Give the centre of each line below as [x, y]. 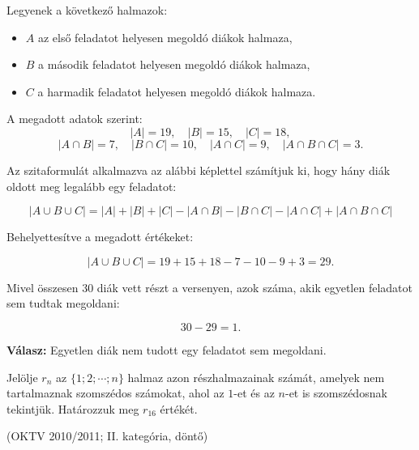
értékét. [179, 408]
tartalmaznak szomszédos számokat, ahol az [115, 393]
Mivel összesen [43, 287]
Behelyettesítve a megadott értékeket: [100, 237]
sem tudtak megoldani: [63, 303]
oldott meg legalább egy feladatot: [92, 186]
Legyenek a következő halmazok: [87, 10]
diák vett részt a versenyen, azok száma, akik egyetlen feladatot [254, 287]
